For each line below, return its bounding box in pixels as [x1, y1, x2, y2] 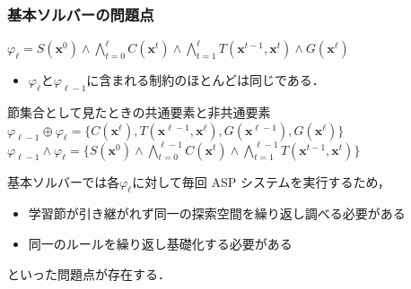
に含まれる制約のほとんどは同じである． [86, 71, 325, 89]
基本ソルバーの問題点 [7, 3, 154, 25]
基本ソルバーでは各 [7, 172, 120, 191]
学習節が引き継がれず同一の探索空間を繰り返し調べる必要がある [28, 204, 406, 223]
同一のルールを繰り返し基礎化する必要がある [28, 234, 293, 252]
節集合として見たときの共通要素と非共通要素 [7, 103, 271, 122]
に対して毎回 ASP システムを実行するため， [132, 172, 390, 191]
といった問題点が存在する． [7, 264, 171, 283]
